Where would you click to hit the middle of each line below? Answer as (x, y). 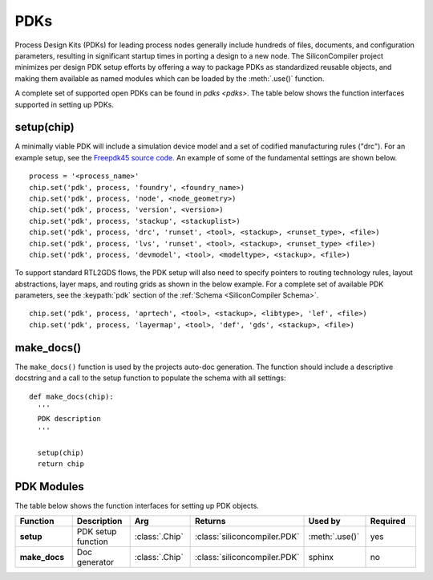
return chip (61, 464)
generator (95, 562)
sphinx (321, 558)
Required (388, 521)
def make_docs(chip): (71, 396)
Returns (210, 521)
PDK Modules (49, 487)
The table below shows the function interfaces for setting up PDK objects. (137, 505)
